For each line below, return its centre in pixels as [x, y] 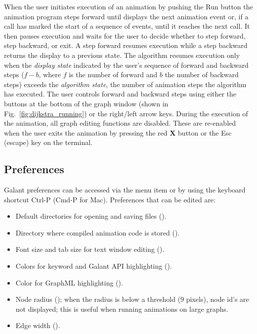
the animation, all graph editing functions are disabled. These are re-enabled [120, 123]
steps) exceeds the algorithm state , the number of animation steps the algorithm [125, 84]
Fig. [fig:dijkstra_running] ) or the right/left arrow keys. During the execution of [126, 113]
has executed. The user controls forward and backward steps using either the [120, 94]
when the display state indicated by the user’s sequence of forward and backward [126, 65]
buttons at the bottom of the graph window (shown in [86, 103]
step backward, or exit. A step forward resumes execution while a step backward [126, 45]
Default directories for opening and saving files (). [91, 216]
